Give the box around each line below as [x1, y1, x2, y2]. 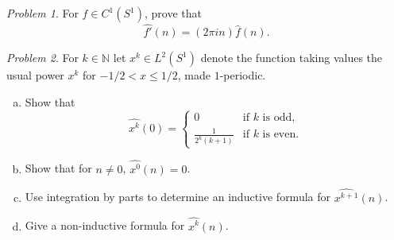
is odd [262, 111, 292, 123]
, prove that [145, 5, 203, 21]
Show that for [25, 160, 92, 176]
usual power [6, 67, 64, 83]
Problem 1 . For [6, 5, 79, 21]
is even [262, 129, 296, 141]
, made [177, 67, 211, 83]
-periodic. [219, 67, 266, 83]
